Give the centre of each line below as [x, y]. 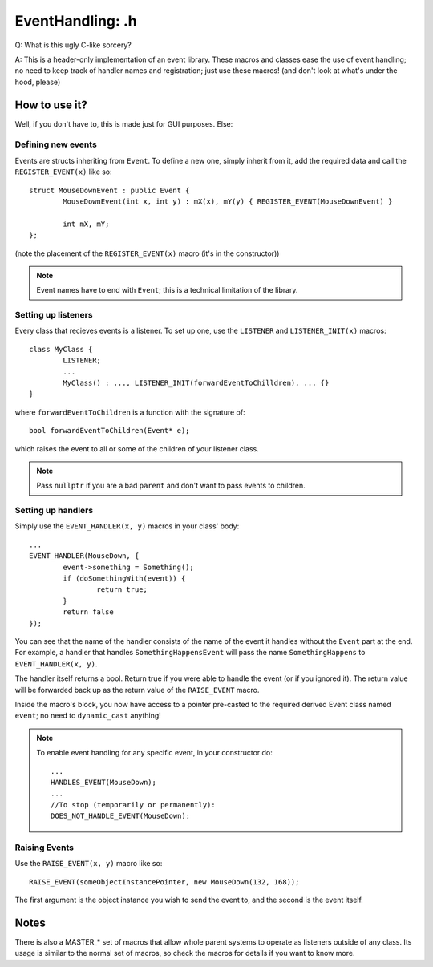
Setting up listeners [54, 315]
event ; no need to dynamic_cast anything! [88, 716]
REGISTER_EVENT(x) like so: [63, 172]
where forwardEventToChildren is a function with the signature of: [130, 412]
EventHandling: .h [76, 21]
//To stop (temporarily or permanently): [133, 805]
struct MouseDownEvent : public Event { [109, 190]
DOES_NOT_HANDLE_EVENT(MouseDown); [121, 816]
